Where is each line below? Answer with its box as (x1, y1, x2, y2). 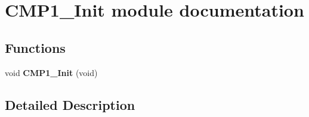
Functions (5, 38, 66, 56)
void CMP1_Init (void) (5, 66, 98, 78)
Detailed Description (5, 95, 135, 113)
